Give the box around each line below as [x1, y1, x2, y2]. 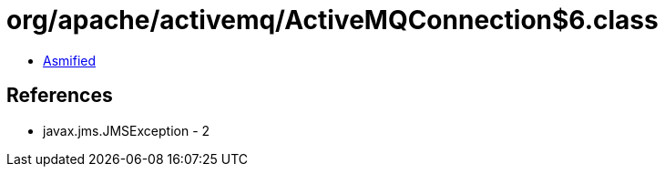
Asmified [43, 52, 97, 68]
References [6, 84, 113, 107]
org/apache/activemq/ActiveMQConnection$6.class [6, 5, 659, 36]
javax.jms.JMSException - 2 [43, 122, 210, 138]
